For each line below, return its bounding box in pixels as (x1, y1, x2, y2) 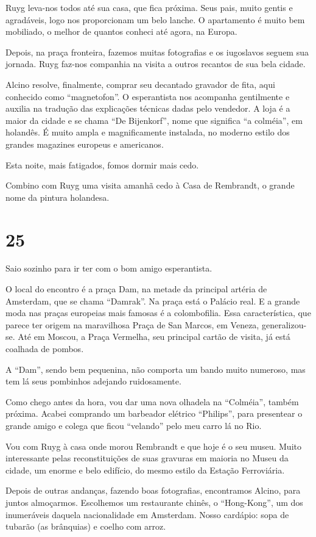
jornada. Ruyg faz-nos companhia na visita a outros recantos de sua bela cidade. (5, 57, 306, 70)
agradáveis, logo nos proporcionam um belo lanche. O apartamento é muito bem (5, 13, 305, 26)
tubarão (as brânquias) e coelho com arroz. (5, 520, 166, 533)
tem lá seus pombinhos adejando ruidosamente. (5, 375, 181, 387)
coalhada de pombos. (5, 342, 84, 355)
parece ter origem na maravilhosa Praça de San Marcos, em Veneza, (5, 318, 259, 331)
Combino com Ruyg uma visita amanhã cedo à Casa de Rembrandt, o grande (5, 179, 295, 192)
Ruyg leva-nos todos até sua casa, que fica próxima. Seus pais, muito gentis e (5, 1, 293, 13)
